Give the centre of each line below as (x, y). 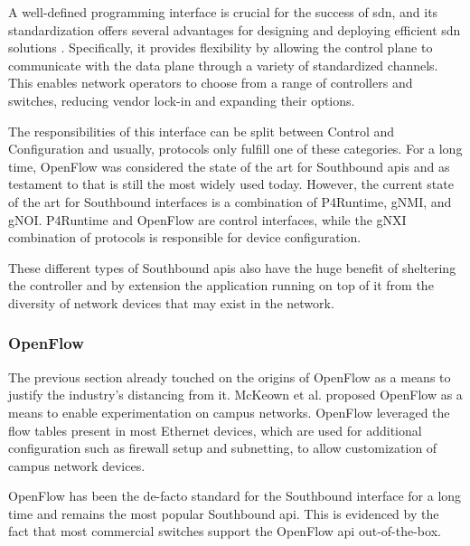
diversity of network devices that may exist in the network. (171, 302)
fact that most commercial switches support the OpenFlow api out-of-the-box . (225, 531)
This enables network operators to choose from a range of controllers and (211, 83)
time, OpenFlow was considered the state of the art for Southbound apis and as (229, 166)
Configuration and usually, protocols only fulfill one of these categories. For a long (235, 149)
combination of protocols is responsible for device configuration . (185, 237)
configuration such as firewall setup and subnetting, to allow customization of (223, 448)
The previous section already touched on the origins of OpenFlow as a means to (230, 377)
